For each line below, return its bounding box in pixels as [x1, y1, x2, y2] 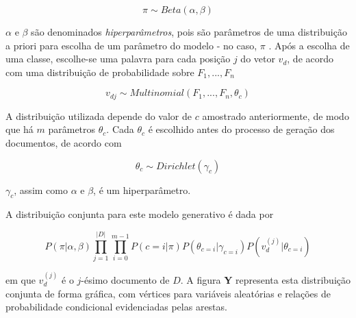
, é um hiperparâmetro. [93, 182, 191, 197]
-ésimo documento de [81, 272, 170, 286]
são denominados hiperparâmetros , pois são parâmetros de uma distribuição [31, 25, 347, 38]
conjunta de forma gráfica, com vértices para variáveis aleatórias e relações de [5, 286, 331, 300]
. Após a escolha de [268, 38, 350, 52]
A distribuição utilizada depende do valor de [5, 108, 192, 123]
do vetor [240, 51, 275, 66]
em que [5, 272, 36, 286]
